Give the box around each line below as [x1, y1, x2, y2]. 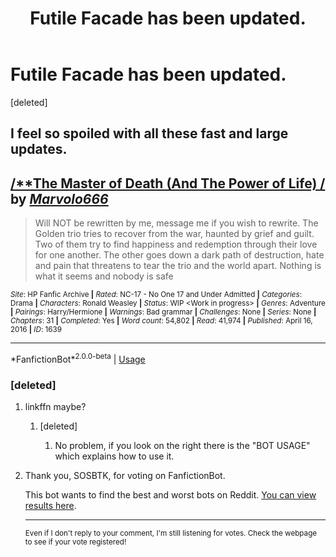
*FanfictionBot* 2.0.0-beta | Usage [10, 352, 146, 365]
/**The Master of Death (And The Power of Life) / [10, 175, 326, 192]
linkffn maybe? [24, 401, 87, 413]
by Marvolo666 [10, 190, 109, 207]
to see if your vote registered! [24, 537, 127, 547]
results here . [24, 500, 77, 512]
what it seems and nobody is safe [34, 270, 174, 282]
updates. [10, 141, 68, 158]
